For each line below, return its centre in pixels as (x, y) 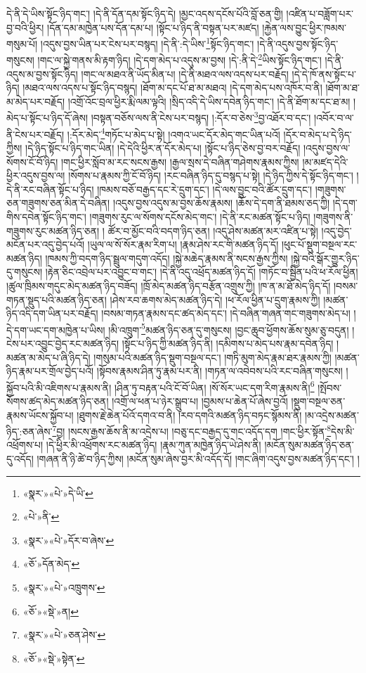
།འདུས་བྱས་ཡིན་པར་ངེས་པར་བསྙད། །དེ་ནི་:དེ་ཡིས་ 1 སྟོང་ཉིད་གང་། (147, 43)
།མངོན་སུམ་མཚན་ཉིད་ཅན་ (309, 445)
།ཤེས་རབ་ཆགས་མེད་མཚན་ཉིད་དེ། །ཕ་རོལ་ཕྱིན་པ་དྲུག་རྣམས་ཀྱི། (215, 299)
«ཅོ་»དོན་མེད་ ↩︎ (51, 564)
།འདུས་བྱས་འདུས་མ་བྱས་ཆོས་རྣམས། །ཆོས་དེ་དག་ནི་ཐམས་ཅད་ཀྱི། (221, 203)
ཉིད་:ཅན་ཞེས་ (30, 431)
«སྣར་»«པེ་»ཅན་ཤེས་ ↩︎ (64, 635)
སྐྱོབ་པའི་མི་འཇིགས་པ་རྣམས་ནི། (59, 387)
